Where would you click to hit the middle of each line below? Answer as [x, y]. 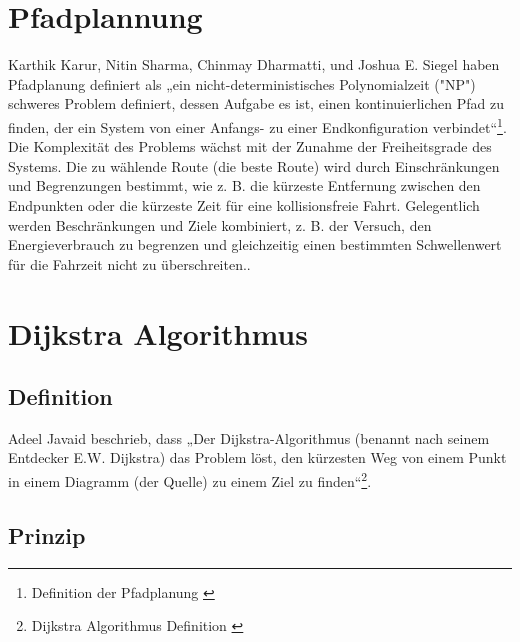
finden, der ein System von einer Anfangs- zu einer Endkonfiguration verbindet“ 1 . [257, 125]
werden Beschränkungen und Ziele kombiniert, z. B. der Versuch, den [220, 224]
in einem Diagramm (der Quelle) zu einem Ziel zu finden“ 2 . [190, 479]
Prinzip [47, 534]
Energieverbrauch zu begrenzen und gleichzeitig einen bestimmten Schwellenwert [255, 244]
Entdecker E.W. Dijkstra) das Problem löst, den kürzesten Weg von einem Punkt [257, 457]
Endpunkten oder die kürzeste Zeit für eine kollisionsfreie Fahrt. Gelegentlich [244, 204]
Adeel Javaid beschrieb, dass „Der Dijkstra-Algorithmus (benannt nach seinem [249, 437]
